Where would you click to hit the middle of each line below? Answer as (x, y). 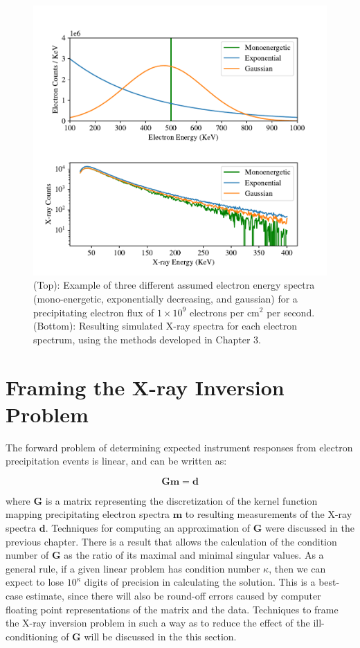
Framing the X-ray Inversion (145, 387)
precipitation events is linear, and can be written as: (116, 461)
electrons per (217, 312)
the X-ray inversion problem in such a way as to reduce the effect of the (158, 623)
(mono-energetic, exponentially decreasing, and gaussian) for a (165, 298)
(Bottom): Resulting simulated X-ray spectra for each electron (165, 326)
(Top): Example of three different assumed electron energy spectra (174, 285)
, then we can (297, 568)
